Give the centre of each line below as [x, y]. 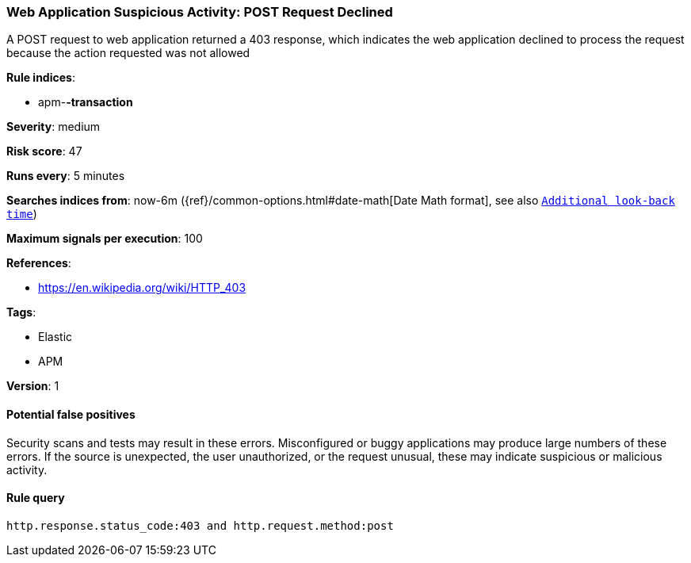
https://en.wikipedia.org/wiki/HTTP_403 [142, 288]
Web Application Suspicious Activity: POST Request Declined [200, 12]
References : [39, 263]
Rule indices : [41, 78]
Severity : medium [53, 127]
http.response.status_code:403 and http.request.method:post [200, 525]
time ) [22, 214]
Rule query [36, 498]
